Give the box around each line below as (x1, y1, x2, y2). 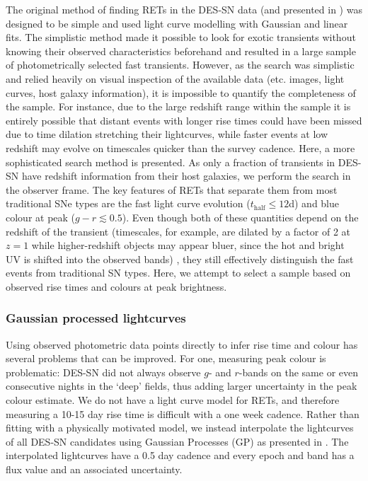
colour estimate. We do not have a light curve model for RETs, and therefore (6, 393, 340, 407)
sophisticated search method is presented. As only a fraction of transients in (6, 154, 335, 169)
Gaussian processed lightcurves (6, 309, 186, 327)
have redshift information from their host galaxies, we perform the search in (21, 168, 351, 183)
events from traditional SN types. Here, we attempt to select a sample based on (6, 265, 351, 280)
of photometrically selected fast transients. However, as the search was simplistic (6, 57, 355, 72)
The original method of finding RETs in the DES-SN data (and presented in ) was (6, 2, 362, 16)
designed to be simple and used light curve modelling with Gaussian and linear (6, 16, 348, 30)
